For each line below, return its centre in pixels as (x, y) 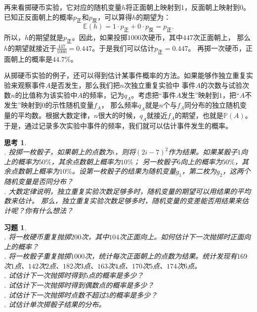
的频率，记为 (103, 95)
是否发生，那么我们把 (85, 85)
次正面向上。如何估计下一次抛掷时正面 (182, 237)
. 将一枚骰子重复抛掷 (38, 256)
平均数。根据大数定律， (56, 115)
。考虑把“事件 (153, 95)
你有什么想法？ (49, 210)
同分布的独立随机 (212, 105)
